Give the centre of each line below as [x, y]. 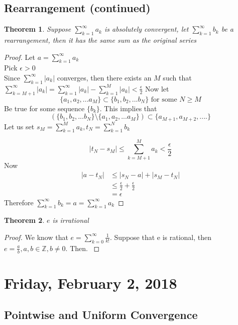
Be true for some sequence [44, 108]
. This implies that [128, 108]
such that [177, 77]
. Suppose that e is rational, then [161, 237]
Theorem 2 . [24, 220]
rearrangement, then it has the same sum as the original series [100, 40]
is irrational [71, 220]
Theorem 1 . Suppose [38, 29]
